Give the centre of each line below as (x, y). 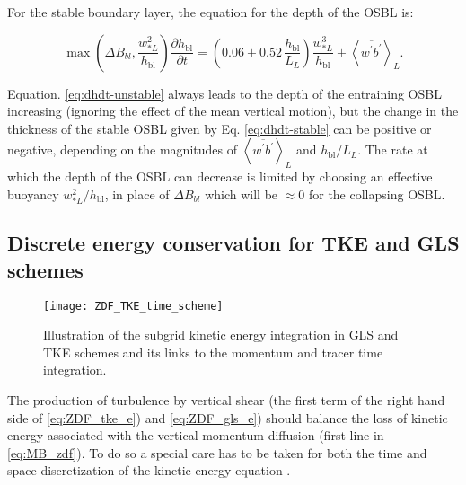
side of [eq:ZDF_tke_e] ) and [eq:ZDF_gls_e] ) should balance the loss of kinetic (228, 417)
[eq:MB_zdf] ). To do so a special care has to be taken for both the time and (217, 452)
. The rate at (393, 150)
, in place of (137, 194)
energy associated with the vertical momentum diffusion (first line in (196, 435)
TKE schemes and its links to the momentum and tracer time (213, 352)
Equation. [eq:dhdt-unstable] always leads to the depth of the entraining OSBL (224, 93)
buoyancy (33, 194)
